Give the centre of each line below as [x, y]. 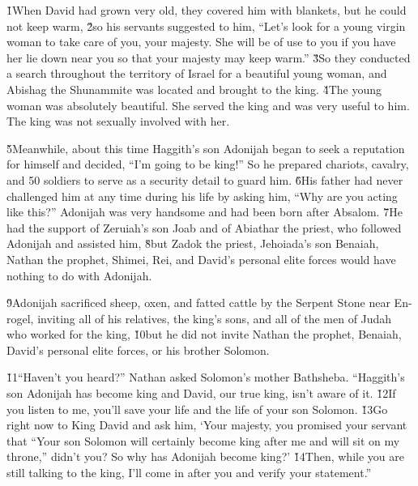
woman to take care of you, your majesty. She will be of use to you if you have [201, 42]
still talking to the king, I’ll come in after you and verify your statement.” [189, 473]
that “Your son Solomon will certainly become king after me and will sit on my [203, 440]
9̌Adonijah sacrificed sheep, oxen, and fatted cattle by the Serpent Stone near [198, 303]
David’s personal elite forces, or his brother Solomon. [138, 350]
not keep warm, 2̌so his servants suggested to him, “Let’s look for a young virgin [206, 26]
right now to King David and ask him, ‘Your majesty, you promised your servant [207, 425]
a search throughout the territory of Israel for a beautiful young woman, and [197, 73]
